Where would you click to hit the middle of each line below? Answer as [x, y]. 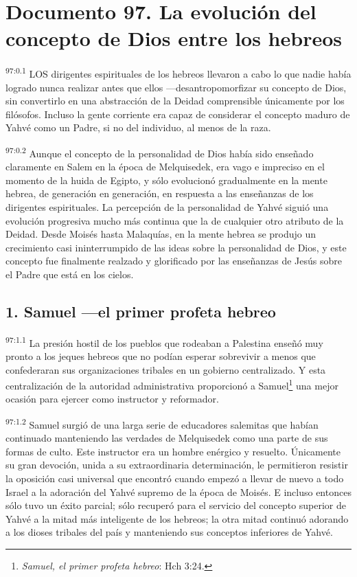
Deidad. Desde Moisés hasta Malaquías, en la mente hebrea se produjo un [161, 234]
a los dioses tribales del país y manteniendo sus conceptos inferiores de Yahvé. [169, 532]
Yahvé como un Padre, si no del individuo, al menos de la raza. [138, 127]
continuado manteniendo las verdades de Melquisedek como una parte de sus [167, 438]
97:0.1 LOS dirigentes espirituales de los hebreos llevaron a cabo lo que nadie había [178, 72]
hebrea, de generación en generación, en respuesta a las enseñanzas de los [160, 193]
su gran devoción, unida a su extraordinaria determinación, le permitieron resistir [177, 465]
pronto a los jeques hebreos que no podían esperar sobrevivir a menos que [161, 355]
